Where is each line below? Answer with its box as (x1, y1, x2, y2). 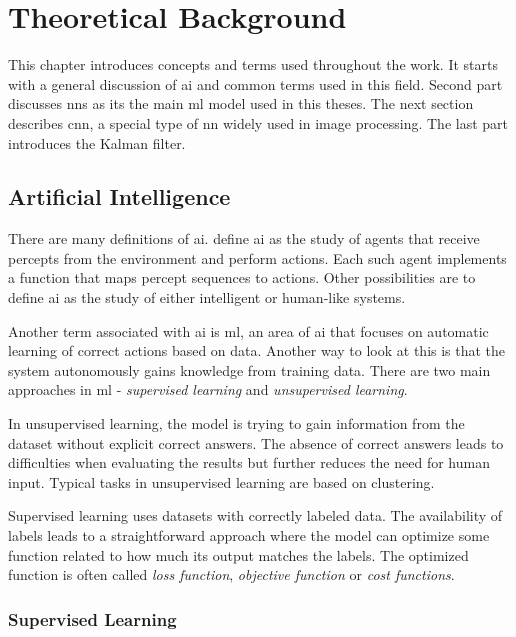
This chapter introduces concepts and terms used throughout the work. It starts (8, 54, 498, 75)
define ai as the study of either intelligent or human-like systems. (8, 287, 406, 308)
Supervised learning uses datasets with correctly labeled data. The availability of (8, 505, 503, 526)
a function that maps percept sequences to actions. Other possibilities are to (8, 267, 476, 288)
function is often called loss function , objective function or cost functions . (8, 564, 455, 585)
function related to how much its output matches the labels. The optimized (8, 544, 469, 565)
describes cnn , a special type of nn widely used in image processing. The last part (8, 112, 508, 133)
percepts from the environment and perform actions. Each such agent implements (8, 247, 507, 268)
